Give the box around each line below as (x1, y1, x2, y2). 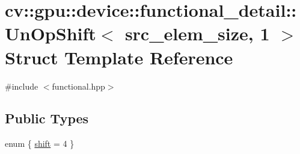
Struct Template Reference (5, 45, 233, 69)
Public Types (5, 109, 89, 128)
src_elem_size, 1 (124, 21, 270, 46)
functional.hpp (52, 79, 105, 92)
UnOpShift (5, 21, 96, 46)
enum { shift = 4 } (5, 137, 75, 150)
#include (5, 79, 38, 92)
